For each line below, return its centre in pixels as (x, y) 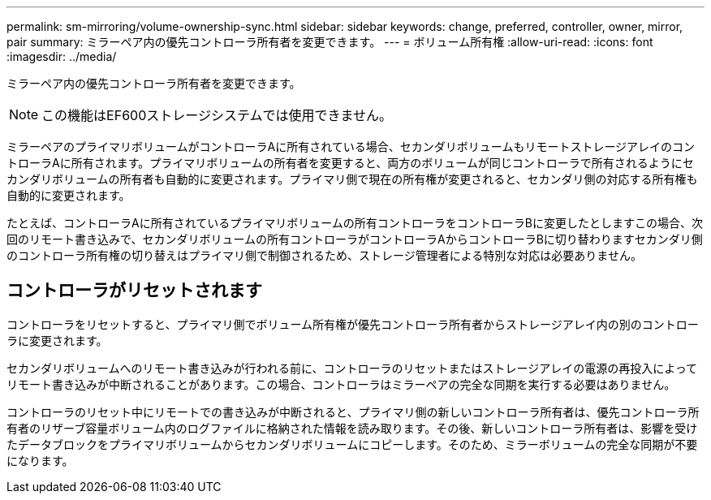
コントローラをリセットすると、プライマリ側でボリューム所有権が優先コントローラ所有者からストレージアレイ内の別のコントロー (353, 324)
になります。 (40, 460)
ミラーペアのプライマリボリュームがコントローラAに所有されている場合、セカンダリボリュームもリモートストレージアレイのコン (351, 147)
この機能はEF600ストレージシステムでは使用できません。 (217, 115)
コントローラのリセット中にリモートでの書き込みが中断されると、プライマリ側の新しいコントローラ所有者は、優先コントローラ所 (353, 412)
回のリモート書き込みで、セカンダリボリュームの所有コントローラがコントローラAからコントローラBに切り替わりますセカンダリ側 (355, 239)
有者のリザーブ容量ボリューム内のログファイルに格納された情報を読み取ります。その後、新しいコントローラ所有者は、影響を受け (352, 428)
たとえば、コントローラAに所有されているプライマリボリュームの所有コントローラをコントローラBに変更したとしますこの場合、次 (355, 223)
